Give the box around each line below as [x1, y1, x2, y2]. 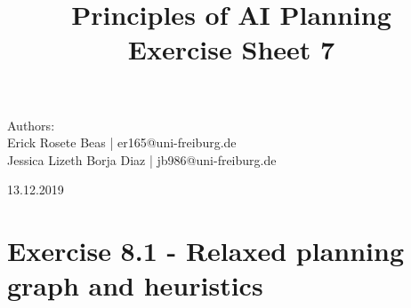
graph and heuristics [7, 267, 263, 304]
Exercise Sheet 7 [127, 31, 335, 67]
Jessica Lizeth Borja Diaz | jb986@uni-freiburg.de [7, 150, 277, 169]
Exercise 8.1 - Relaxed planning [7, 233, 404, 269]
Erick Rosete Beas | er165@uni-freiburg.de [7, 133, 237, 152]
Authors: [7, 115, 55, 134]
